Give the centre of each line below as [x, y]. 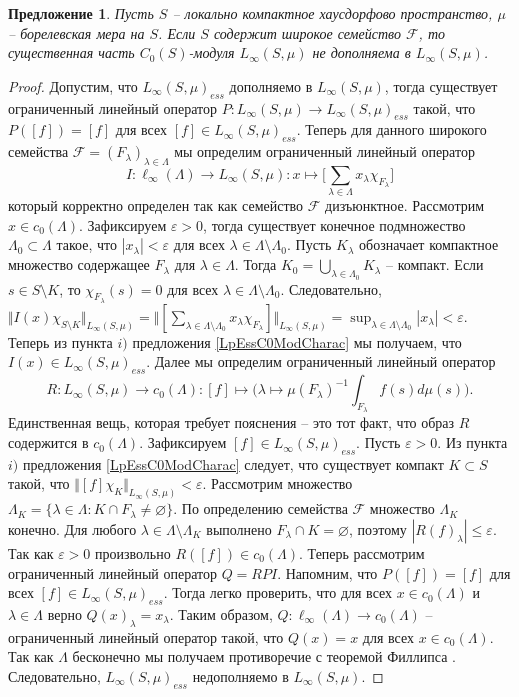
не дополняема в [361, 52]
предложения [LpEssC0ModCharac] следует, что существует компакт [233, 463]
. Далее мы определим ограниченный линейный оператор [321, 361]
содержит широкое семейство [307, 32]
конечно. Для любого [72, 528]
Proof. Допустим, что [73, 85]
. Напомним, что [327, 572]
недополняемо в [240, 675]
